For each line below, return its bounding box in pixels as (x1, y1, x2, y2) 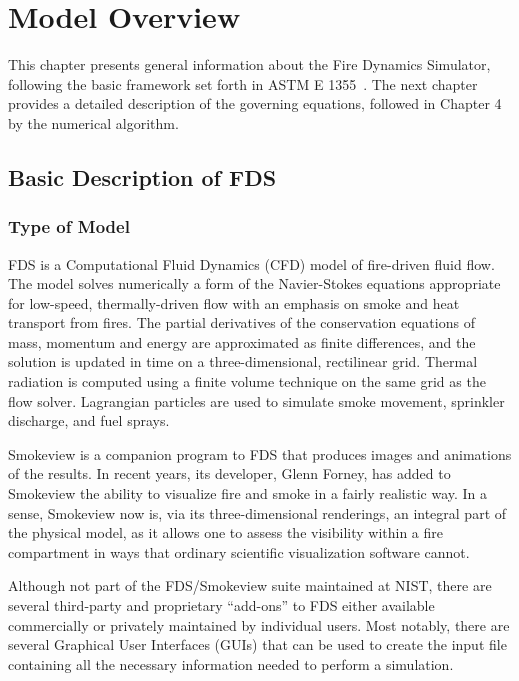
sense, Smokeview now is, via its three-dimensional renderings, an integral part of (8, 502, 507, 523)
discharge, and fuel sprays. (8, 410, 170, 431)
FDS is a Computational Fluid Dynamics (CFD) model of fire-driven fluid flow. (8, 253, 495, 274)
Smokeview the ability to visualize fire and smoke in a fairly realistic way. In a (8, 483, 488, 504)
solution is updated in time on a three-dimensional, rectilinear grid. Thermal (8, 351, 478, 372)
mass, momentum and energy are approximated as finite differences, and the (8, 331, 476, 352)
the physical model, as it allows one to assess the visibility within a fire (8, 522, 444, 543)
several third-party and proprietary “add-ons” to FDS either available (8, 595, 435, 615)
